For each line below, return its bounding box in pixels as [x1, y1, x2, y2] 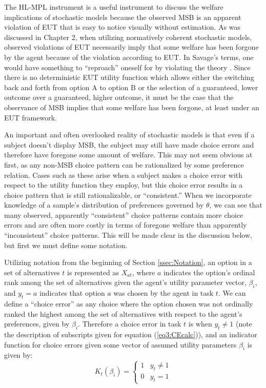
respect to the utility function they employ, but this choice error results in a [4, 179, 243, 190]
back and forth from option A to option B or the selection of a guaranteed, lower [4, 81, 258, 92]
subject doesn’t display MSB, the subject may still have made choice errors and [4, 139, 254, 150]
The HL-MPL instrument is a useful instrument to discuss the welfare [4, 2, 223, 12]
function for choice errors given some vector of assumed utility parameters [4, 339, 237, 350]
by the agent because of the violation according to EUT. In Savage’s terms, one [4, 51, 254, 62]
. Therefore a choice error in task [78, 318, 181, 329]
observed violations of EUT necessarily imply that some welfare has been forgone [4, 42, 259, 52]
